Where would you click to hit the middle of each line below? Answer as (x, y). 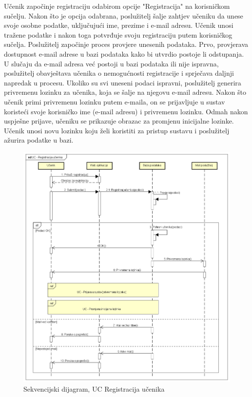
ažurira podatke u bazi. (39, 140)
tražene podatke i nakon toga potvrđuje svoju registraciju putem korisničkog (118, 34)
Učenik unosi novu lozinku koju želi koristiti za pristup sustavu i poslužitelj (117, 130)
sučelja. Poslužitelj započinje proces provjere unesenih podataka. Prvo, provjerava (126, 44)
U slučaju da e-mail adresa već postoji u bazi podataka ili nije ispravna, (111, 63)
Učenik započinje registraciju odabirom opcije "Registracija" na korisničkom (117, 6)
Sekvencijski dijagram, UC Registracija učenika (94, 388)
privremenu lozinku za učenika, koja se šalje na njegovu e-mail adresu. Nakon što (125, 92)
